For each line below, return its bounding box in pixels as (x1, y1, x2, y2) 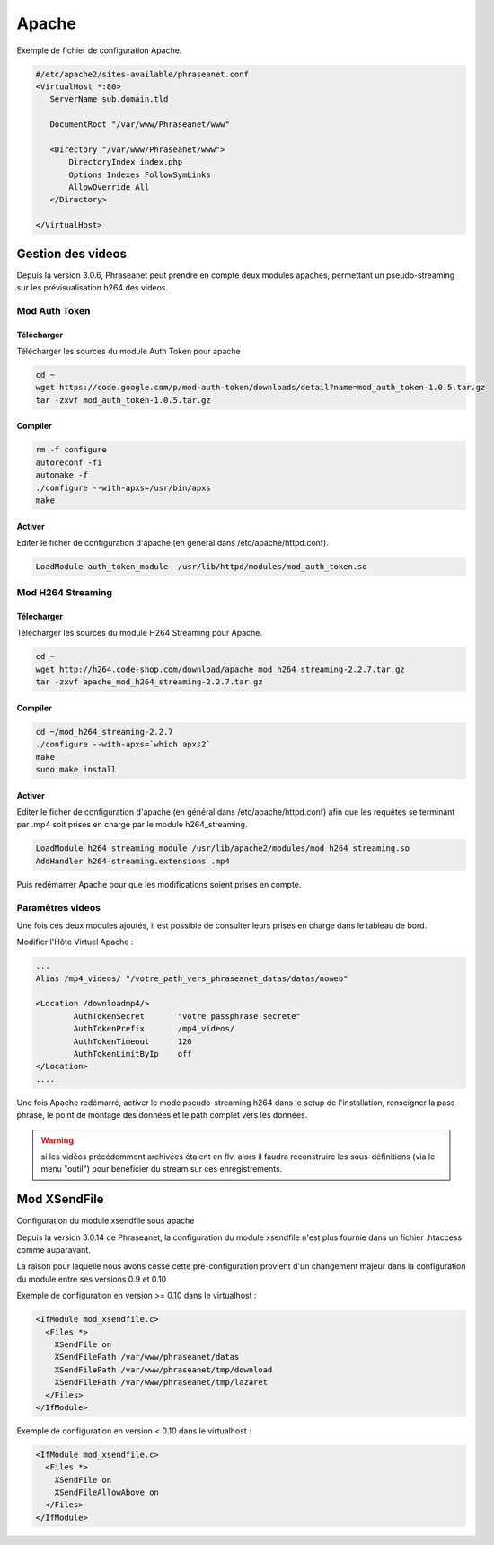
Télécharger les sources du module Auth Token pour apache (16, 346, 242, 357)
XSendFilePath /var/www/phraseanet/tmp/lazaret (54, 1377, 269, 1388)
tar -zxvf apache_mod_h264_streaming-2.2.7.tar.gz (35, 677, 264, 687)
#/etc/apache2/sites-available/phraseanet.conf (35, 68, 249, 79)
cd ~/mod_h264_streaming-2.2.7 (35, 727, 174, 737)
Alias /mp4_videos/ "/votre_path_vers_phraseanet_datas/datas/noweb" (35, 973, 348, 984)
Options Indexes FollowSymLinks (68, 169, 211, 180)
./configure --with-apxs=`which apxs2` (35, 739, 211, 750)
